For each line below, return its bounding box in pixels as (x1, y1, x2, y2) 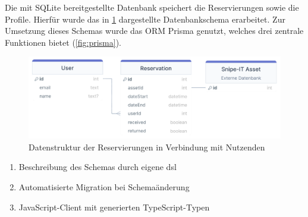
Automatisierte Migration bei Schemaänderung (18, 181, 190, 193)
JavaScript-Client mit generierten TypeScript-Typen (18, 200, 210, 213)
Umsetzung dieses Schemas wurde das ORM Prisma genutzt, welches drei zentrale (5, 24, 304, 37)
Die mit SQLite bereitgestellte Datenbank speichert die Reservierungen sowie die (5, 1, 299, 13)
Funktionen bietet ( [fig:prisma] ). (5, 36, 121, 48)
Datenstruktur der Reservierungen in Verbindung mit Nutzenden (29, 140, 265, 153)
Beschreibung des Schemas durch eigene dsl (18, 161, 177, 173)
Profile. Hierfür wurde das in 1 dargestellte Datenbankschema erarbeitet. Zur (5, 12, 285, 25)
